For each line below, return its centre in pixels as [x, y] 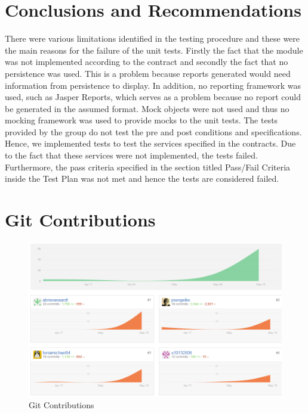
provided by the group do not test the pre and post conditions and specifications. [153, 131]
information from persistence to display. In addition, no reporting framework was [153, 85]
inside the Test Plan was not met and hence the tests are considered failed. [142, 178]
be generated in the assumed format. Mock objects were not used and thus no [147, 108]
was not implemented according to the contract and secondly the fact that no [147, 62]
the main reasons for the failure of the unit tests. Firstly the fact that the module [154, 50]
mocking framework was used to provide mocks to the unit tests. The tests [141, 120]
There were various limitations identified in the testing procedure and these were [153, 38]
